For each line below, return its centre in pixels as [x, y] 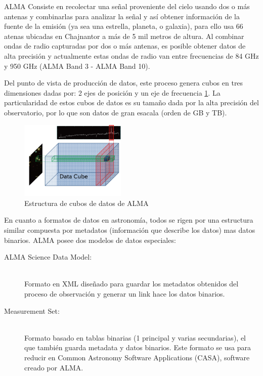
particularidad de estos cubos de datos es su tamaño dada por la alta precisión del [131, 102]
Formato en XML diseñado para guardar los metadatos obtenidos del [131, 284]
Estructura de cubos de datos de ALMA [86, 203]
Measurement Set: [32, 310]
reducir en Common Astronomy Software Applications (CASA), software [137, 357]
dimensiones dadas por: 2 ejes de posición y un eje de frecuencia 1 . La [112, 92]
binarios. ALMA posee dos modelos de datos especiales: [90, 240]
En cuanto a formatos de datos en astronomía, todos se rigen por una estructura [129, 220]
